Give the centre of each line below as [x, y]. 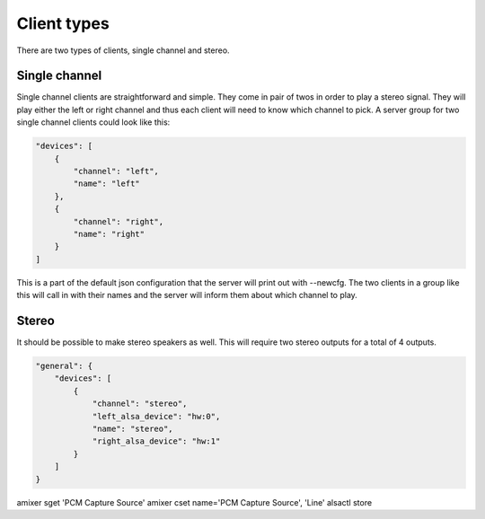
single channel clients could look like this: [93, 122]
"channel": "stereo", [140, 404]
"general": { [64, 366]
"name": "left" [107, 184]
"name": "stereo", [133, 428]
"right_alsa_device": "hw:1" [156, 441]
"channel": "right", [119, 221]
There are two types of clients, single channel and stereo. [123, 50]
